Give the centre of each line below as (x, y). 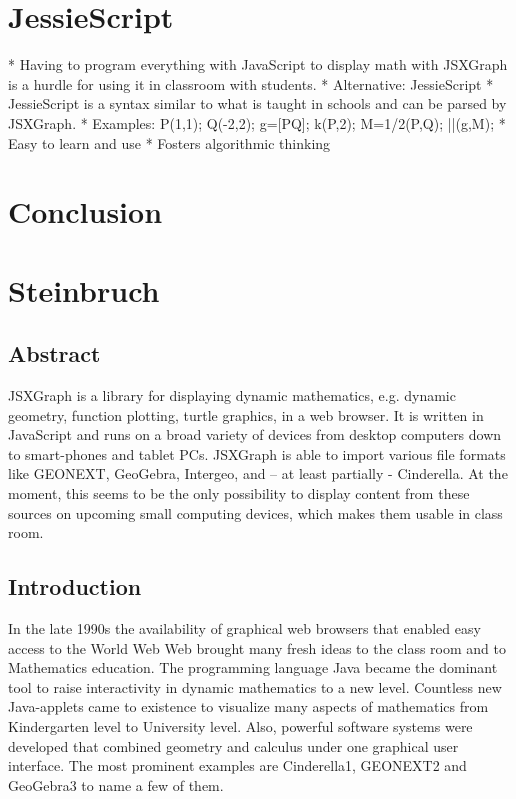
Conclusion (85, 211)
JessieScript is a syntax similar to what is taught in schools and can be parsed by (257, 103)
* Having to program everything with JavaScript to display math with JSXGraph (258, 64)
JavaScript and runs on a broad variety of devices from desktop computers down (255, 434)
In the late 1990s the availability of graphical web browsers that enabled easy (244, 628)
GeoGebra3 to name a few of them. (116, 784)
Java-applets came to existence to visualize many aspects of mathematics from (248, 706)
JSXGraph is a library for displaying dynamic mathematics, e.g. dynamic (232, 395)
